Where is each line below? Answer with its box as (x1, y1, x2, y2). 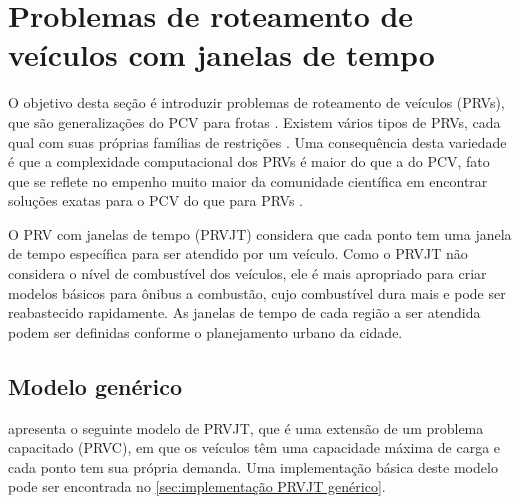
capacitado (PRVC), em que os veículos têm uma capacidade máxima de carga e (8, 437, 501, 458)
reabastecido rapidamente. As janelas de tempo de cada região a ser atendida (8, 302, 481, 323)
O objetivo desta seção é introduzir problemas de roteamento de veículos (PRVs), (8, 92, 505, 113)
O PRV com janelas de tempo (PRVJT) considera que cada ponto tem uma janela (8, 223, 512, 244)
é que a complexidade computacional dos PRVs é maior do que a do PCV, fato (8, 151, 490, 172)
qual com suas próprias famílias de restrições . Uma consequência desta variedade (8, 131, 507, 152)
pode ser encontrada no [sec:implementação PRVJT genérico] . (8, 476, 386, 497)
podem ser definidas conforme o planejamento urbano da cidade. (8, 321, 403, 342)
